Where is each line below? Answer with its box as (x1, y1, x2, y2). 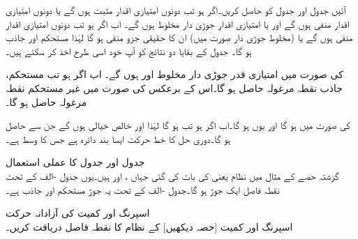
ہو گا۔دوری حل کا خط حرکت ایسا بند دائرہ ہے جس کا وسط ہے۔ (6, 131, 231, 146)
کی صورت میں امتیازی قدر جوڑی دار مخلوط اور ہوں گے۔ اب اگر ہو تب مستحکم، (6, 67, 343, 82)
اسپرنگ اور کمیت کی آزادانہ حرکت (6, 206, 150, 220)
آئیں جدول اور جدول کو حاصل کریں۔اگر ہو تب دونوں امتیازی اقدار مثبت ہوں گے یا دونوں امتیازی (6, 3, 346, 17)
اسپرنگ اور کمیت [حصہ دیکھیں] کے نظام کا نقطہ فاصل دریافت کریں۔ (6, 219, 293, 233)
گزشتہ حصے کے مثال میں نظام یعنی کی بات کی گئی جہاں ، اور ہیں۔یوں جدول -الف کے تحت (6, 168, 339, 183)
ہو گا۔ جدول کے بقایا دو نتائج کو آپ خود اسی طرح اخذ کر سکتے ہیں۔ (6, 43, 252, 58)
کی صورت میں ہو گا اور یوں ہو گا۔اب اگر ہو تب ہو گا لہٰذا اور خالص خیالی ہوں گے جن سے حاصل (6, 118, 350, 132)
